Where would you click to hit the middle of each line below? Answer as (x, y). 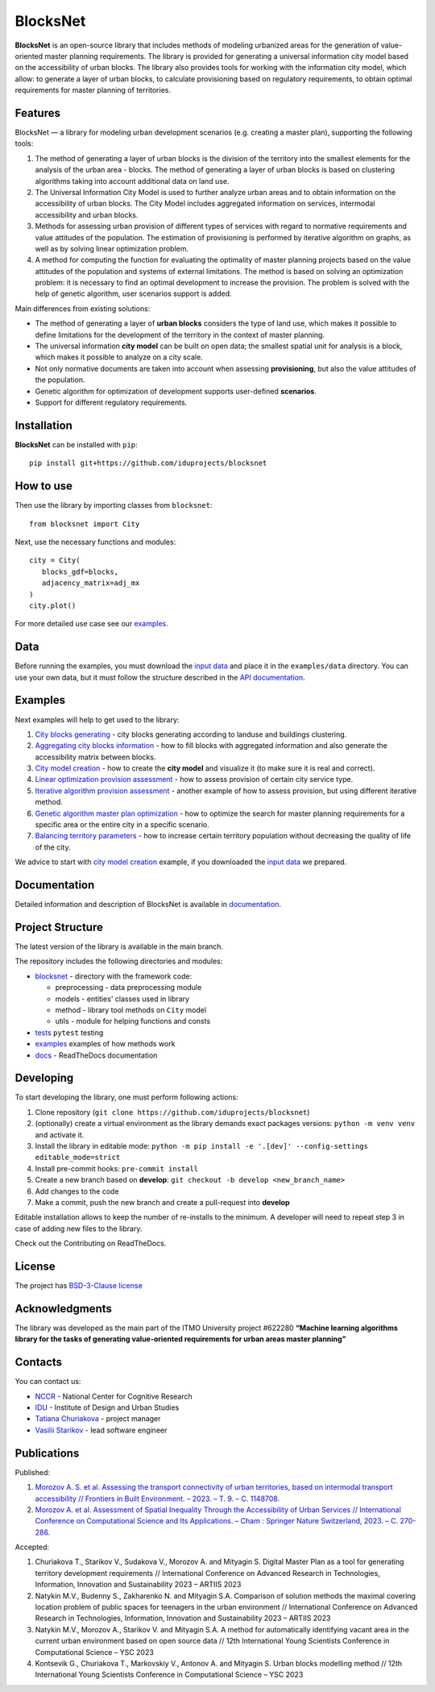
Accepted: (32, 1547)
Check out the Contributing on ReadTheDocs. (91, 1243)
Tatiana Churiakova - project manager (98, 1419)
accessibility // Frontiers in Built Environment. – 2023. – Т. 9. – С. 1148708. (157, 1499)
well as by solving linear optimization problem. (112, 248)
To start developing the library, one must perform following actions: (127, 1097)
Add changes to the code (77, 1191)
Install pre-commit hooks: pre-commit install (117, 1168)
